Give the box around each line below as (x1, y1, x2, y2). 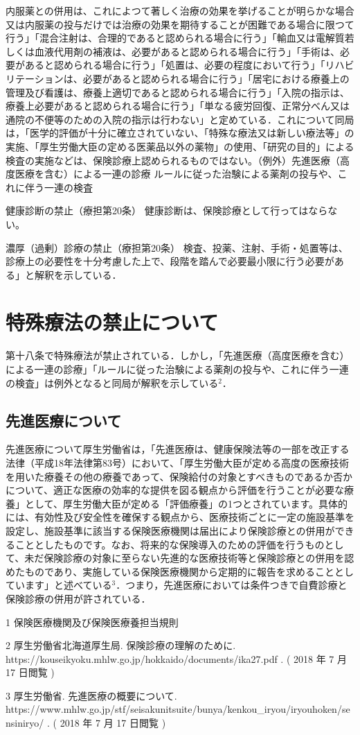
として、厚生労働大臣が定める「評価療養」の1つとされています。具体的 (24, 496, 348, 510)
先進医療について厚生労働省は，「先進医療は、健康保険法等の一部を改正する (6, 442, 350, 456)
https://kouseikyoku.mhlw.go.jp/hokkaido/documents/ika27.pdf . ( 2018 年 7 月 (6, 651, 348, 666)
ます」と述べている (24, 578, 112, 592)
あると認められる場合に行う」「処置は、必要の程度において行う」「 (24, 58, 325, 72)
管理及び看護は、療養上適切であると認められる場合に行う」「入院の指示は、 (6, 85, 350, 99)
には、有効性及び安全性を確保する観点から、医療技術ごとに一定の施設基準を (6, 510, 354, 524)
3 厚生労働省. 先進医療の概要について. (6, 688, 177, 702)
